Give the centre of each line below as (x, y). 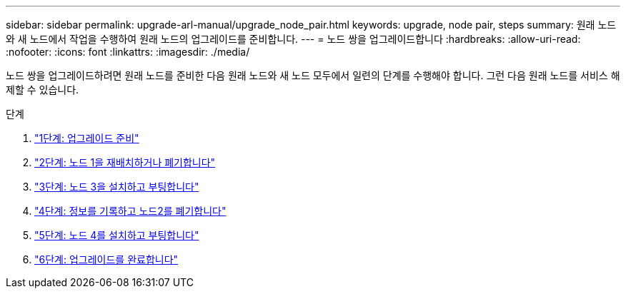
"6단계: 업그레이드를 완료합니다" (106, 259)
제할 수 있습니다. (43, 90)
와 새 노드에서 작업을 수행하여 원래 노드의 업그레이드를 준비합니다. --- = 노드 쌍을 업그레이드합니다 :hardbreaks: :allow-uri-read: (293, 39)
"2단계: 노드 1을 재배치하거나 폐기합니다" (125, 162)
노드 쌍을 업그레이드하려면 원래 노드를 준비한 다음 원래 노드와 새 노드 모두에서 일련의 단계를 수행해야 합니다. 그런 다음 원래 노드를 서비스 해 (313, 75)
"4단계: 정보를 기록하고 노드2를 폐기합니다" (130, 211)
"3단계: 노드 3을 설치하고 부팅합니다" (117, 187)
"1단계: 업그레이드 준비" (87, 138)
